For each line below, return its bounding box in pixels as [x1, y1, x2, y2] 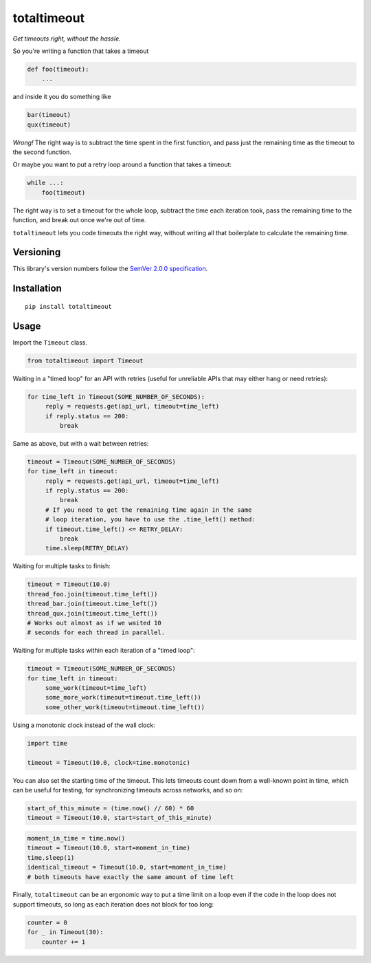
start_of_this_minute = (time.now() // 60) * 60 [27, 804, 194, 812]
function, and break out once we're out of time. [12, 216, 146, 224]
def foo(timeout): [27, 65, 89, 73]
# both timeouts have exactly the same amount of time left [27, 873, 234, 880]
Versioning [12, 246, 61, 258]
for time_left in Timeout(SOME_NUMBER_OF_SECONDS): [27, 393, 205, 400]
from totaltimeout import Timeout [27, 356, 144, 365]
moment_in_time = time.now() [27, 834, 126, 842]
